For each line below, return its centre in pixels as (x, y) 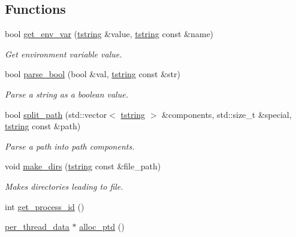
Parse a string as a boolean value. (67, 94)
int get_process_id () (45, 206)
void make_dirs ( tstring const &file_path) (83, 166)
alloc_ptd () (102, 227)
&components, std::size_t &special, (227, 114)
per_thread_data (37, 227)
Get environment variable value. (64, 54)
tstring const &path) (43, 126)
